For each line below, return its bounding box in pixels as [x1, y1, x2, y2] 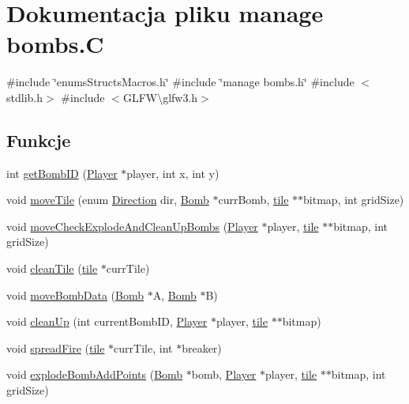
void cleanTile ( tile [6, 260, 98, 277]
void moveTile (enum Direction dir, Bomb [6, 191, 209, 208]
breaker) [182, 339, 222, 356]
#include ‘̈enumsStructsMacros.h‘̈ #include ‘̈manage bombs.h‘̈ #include [6, 74, 355, 90]
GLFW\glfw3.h [122, 89, 198, 105]
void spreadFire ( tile [6, 339, 105, 356]
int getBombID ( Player [6, 164, 118, 181]
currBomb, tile [218, 191, 289, 208]
